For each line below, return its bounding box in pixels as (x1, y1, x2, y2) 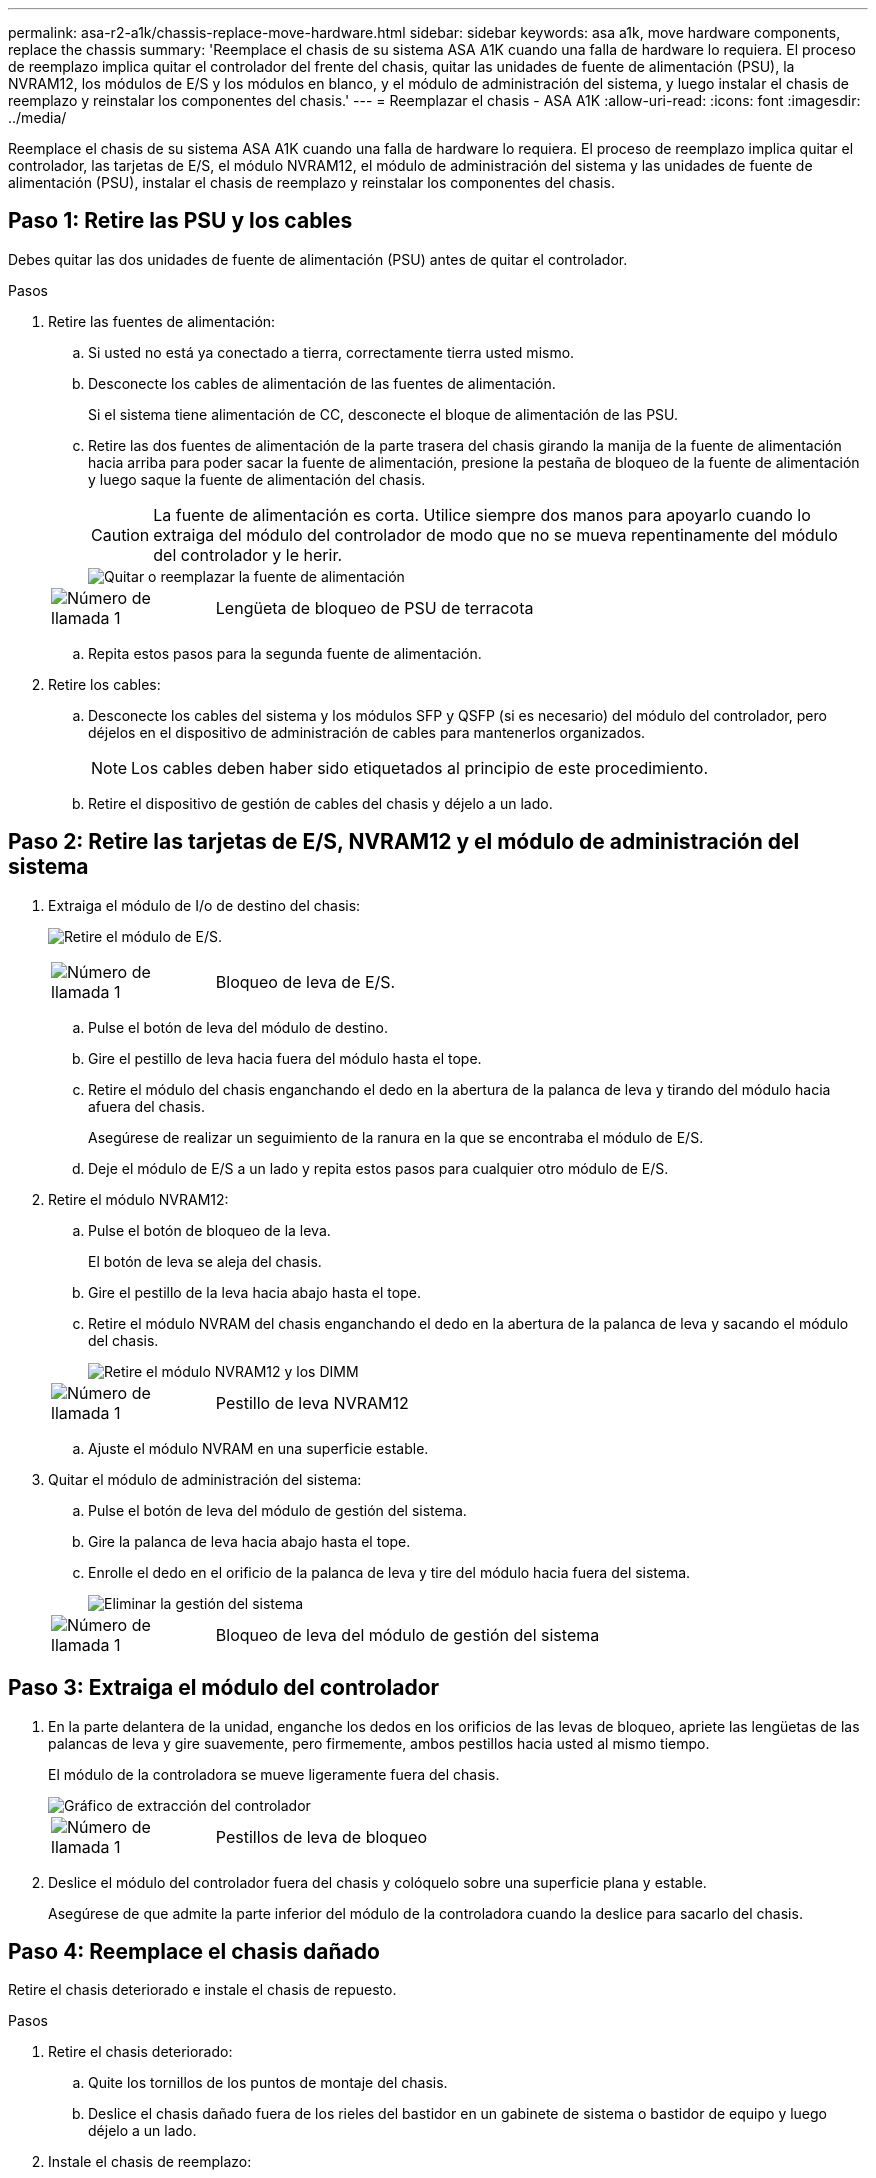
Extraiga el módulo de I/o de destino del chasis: (48, 896, 361, 914)
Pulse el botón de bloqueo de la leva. (88, 1221, 331, 1239)
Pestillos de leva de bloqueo (215, 1826, 428, 1847)
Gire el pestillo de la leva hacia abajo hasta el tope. (88, 1283, 421, 1301)
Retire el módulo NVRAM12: (48, 1190, 229, 1208)
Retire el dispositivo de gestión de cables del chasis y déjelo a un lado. (88, 794, 553, 812)
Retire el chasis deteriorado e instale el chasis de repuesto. (8, 1981, 397, 1999)
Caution (91, 524, 150, 545)
